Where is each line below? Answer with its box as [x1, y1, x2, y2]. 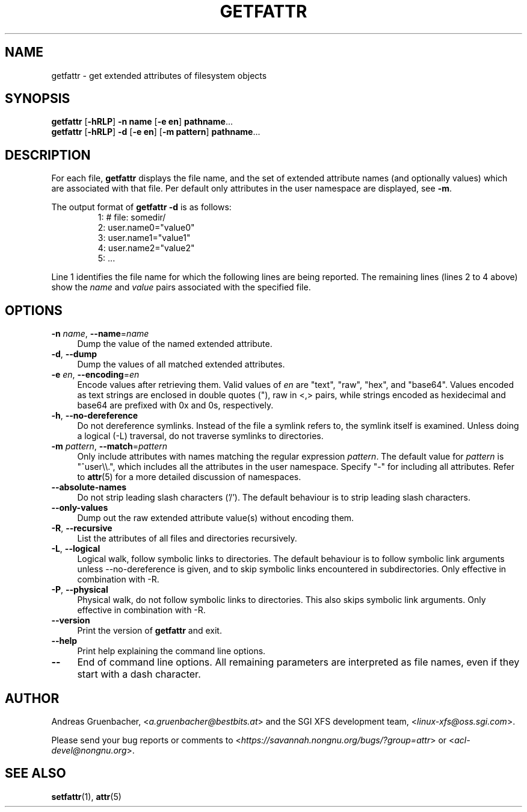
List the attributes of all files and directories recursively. [77, 533, 297, 544]
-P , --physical [51, 584, 108, 595]
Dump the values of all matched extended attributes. [77, 359, 285, 370]
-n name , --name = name [51, 328, 149, 339]
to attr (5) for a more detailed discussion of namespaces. [77, 472, 301, 483]
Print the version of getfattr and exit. [77, 625, 222, 636]
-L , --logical [51, 543, 100, 554]
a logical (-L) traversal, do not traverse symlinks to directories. [77, 431, 324, 442]
